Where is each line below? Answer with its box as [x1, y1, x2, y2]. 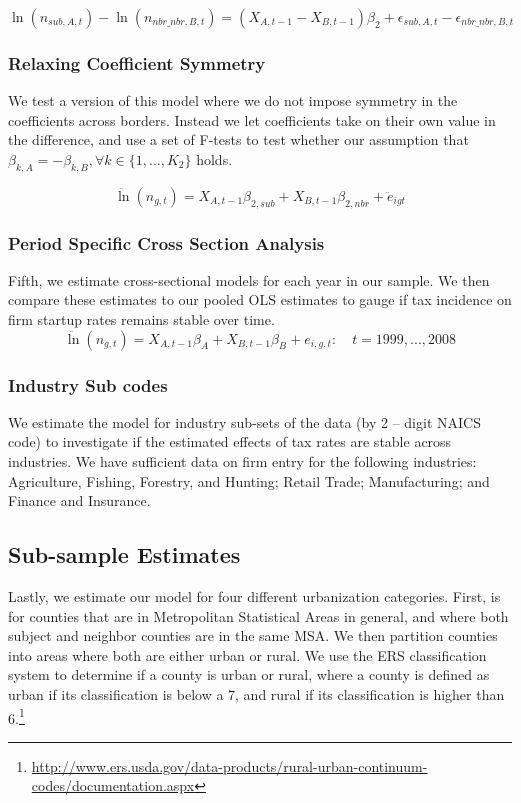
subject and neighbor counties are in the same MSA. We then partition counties [8, 625, 498, 646]
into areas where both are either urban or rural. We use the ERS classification [8, 644, 487, 665]
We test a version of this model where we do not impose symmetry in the [8, 90, 458, 111]
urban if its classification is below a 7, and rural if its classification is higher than [8, 683, 505, 704]
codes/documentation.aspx [31, 775, 195, 796]
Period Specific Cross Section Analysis [8, 230, 325, 255]
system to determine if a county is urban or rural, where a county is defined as [8, 664, 490, 685]
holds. [196, 149, 233, 169]
